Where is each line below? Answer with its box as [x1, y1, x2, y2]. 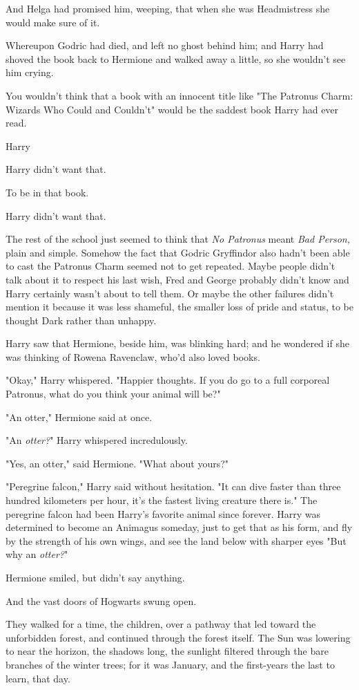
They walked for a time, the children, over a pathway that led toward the [6, 617, 316, 631]
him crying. [6, 65, 54, 80]
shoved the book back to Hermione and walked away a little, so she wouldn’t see [6, 51, 346, 66]
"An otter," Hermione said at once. [6, 409, 153, 424]
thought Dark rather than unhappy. [6, 313, 157, 327]
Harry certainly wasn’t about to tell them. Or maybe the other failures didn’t [6, 286, 334, 300]
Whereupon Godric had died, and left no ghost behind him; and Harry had [6, 38, 324, 53]
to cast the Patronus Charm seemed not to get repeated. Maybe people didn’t [6, 259, 336, 273]
